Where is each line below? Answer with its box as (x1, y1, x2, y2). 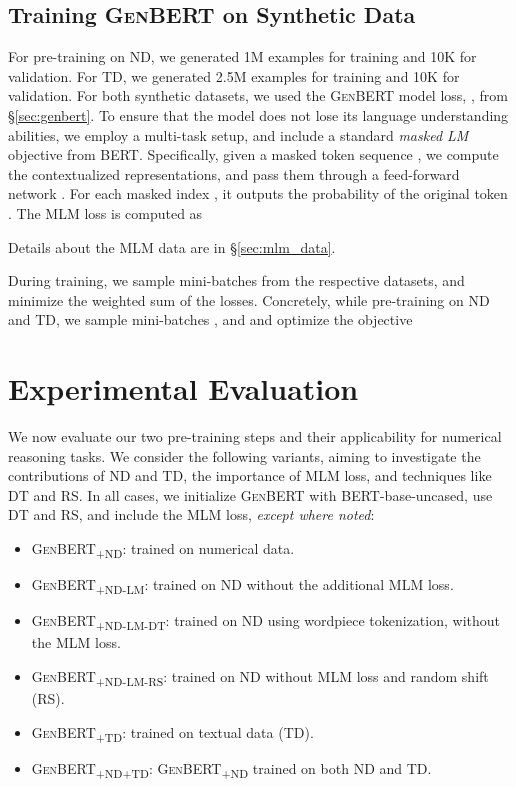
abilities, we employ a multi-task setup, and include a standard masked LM (8, 124, 469, 145)
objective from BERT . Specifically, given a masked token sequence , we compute (8, 144, 499, 165)
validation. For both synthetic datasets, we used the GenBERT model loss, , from (8, 85, 508, 106)
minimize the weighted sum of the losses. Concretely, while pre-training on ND (8, 289, 490, 310)
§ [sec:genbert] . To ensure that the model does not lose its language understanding (8, 104, 509, 125)
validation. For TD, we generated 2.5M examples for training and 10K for (8, 65, 460, 86)
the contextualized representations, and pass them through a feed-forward (8, 163, 460, 184)
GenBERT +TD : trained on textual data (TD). (31, 721, 314, 745)
